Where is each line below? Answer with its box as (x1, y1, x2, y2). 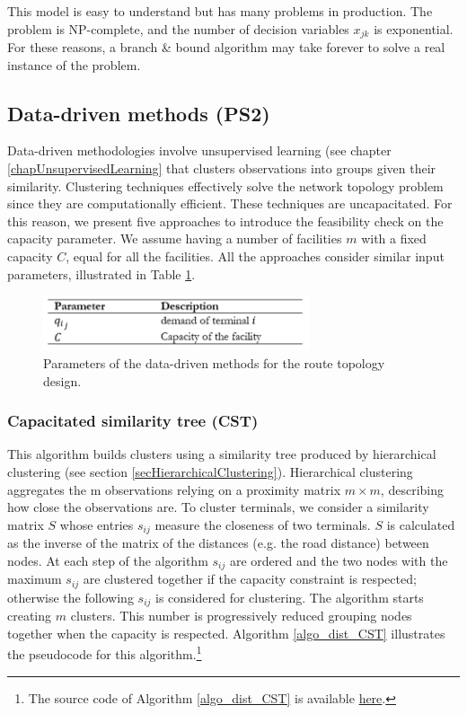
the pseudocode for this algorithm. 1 (7, 642, 202, 663)
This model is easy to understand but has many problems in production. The (7, 2, 433, 20)
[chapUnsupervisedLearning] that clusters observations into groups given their (7, 159, 436, 178)
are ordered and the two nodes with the (229, 551, 448, 569)
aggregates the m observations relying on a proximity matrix (7, 480, 341, 498)
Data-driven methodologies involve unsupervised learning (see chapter (7, 141, 392, 160)
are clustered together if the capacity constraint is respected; (83, 569, 417, 588)
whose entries (59, 515, 134, 533)
